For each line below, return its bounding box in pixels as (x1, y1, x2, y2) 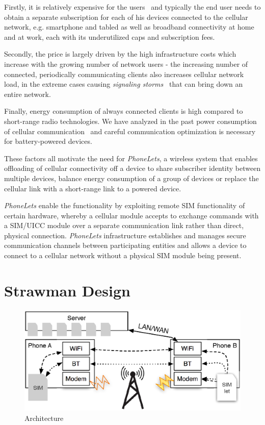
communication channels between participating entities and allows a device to (4, 240, 247, 251)
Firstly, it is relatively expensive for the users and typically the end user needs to (4, 2, 261, 12)
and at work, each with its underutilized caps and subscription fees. (4, 31, 215, 42)
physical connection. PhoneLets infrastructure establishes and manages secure (4, 230, 246, 240)
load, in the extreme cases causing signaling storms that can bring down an (4, 79, 243, 89)
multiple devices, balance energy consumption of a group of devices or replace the (4, 172, 259, 183)
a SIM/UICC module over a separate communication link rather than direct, (4, 220, 244, 231)
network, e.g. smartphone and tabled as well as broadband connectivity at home (4, 21, 254, 32)
